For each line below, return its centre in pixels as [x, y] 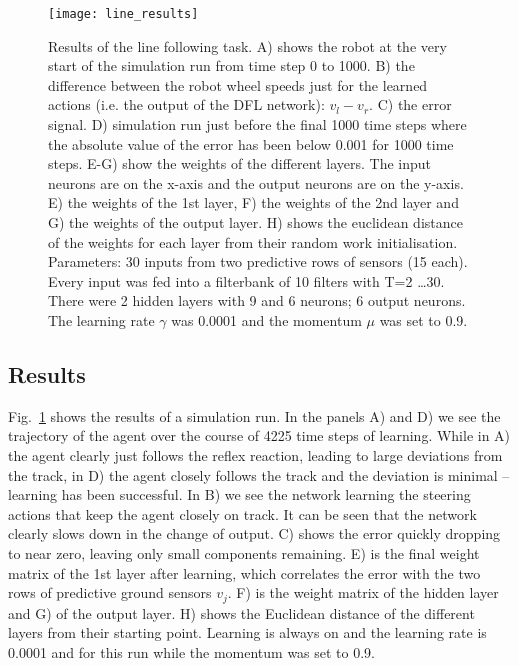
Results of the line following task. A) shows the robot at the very [247, 45]
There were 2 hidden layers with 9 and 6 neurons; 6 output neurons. [257, 300]
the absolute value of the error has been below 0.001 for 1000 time [251, 143]
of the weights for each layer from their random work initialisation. [253, 241]
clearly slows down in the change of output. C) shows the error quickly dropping [254, 533]
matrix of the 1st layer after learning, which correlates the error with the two [244, 572]
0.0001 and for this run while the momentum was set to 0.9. [192, 651]
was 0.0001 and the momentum [266, 319]
